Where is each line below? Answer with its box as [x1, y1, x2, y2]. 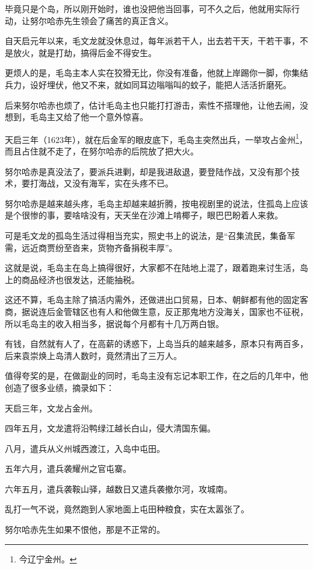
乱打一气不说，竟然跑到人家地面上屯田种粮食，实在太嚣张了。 [5, 503, 249, 515]
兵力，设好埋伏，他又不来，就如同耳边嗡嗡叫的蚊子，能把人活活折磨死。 [5, 78, 291, 91]
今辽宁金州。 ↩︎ [19, 552, 77, 565]
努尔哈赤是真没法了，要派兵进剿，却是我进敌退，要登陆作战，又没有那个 [5, 165, 291, 177]
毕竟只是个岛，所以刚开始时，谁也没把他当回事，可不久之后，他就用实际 [5, 2, 291, 14]
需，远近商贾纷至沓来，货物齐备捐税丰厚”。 [5, 241, 178, 253]
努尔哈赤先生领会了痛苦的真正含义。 [29, 14, 173, 27]
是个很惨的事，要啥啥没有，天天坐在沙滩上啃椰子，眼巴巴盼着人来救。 [5, 209, 283, 221]
